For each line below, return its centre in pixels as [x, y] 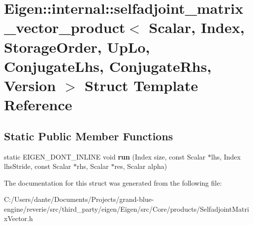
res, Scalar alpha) [141, 166]
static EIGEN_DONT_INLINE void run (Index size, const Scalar [105, 156]
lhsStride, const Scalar [38, 166]
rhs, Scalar [93, 166]
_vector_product [65, 27]
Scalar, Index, [197, 27]
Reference [38, 105]
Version [30, 85]
